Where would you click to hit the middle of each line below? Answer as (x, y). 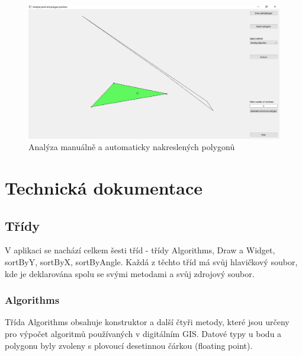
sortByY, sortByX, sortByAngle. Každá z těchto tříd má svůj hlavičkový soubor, (151, 262)
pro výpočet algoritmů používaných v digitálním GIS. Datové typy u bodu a (143, 334)
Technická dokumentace (104, 188)
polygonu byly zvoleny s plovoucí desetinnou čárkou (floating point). (129, 345)
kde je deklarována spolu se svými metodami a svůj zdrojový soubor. (130, 273)
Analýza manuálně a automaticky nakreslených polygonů (132, 147)
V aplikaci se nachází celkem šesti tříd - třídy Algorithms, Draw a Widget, (140, 250)
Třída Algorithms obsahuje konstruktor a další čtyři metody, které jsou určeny (147, 322)
